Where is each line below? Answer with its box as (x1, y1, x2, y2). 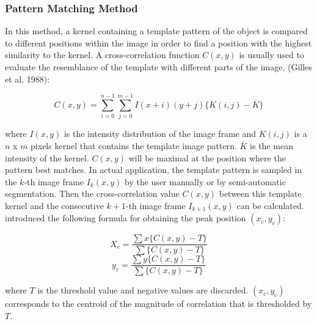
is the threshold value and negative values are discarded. (37, 284, 249, 296)
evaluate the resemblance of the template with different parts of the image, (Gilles (5, 61, 312, 73)
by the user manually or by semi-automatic (125, 175, 286, 188)
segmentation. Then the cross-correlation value (5, 187, 180, 200)
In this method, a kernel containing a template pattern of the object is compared (5, 24, 308, 37)
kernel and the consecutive (5, 199, 104, 212)
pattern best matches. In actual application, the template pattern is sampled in (5, 163, 302, 176)
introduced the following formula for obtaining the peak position (5, 212, 246, 224)
